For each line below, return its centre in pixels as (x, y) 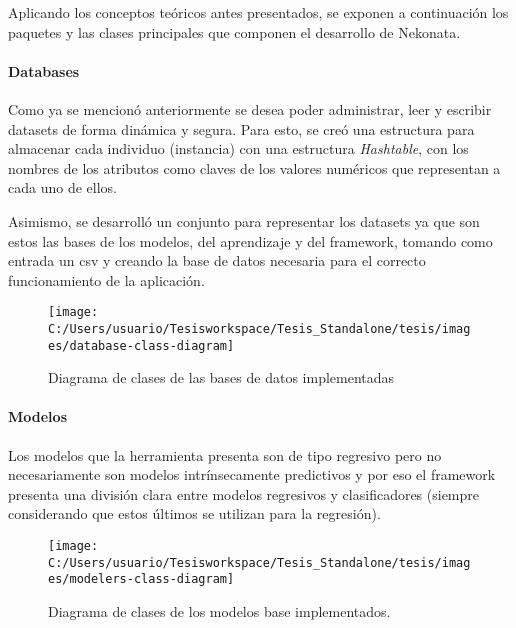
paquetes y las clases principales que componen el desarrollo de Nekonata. (234, 31)
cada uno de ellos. (62, 187)
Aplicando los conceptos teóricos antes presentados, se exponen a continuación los (258, 12)
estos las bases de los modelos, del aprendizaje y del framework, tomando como (250, 240)
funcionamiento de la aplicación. (106, 279)
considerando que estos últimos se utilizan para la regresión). (194, 513)
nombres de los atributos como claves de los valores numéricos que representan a (254, 167)
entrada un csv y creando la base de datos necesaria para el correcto (217, 260)
